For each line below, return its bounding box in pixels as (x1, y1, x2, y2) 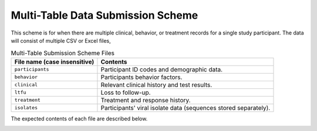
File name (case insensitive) (14, 57, 95, 65)
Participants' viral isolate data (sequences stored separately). (100, 104, 271, 112)
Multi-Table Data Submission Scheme (11, 9, 198, 22)
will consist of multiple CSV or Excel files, (11, 37, 111, 44)
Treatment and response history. (100, 96, 191, 104)
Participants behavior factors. (100, 73, 183, 81)
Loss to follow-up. (100, 88, 151, 96)
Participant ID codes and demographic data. (100, 65, 223, 73)
